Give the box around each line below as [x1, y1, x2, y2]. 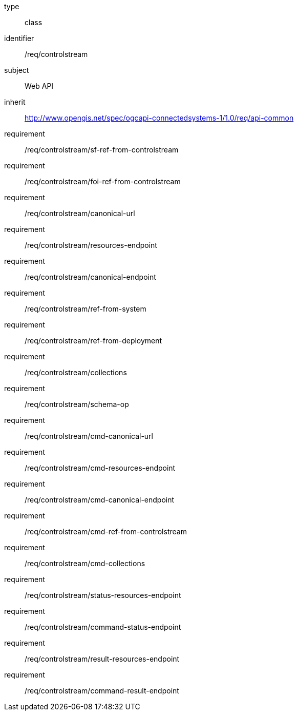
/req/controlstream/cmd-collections [25, 559, 145, 568]
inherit [4, 98, 26, 106]
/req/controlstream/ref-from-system [25, 304, 146, 313]
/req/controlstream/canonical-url [25, 209, 135, 218]
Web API [25, 82, 54, 90]
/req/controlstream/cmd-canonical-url [25, 432, 153, 440]
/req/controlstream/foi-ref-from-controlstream [25, 177, 181, 186]
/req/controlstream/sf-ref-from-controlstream [25, 145, 179, 154]
